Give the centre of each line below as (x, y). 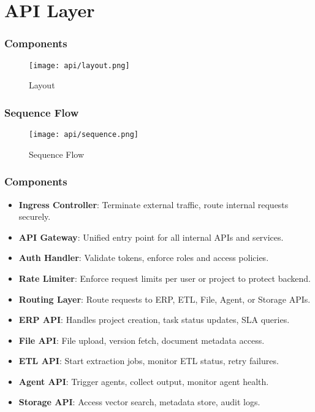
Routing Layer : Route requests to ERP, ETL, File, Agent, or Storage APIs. (165, 299)
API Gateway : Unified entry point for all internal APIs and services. (151, 237)
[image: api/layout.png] (79, 65)
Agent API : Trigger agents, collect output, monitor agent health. (144, 381)
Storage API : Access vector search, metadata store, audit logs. (139, 402)
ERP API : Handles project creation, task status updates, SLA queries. (154, 320)
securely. (35, 216)
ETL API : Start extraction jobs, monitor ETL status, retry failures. (149, 361)
